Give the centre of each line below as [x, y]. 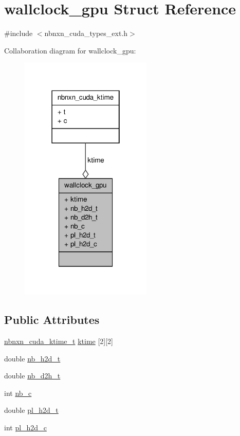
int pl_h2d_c [25, 428]
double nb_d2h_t [32, 376]
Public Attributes [52, 320]
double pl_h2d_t [31, 410]
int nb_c [18, 393]
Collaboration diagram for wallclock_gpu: [70, 50]
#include [19, 33]
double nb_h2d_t [32, 358]
